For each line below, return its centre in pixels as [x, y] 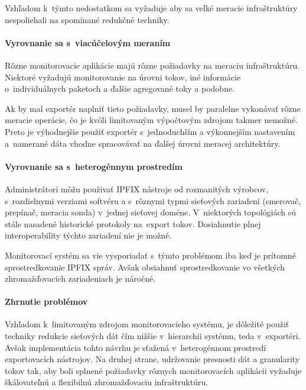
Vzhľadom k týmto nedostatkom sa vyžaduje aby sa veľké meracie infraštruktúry [151, 8]
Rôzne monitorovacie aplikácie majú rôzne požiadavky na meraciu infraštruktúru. [152, 65]
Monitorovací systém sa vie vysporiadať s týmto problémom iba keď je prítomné [150, 255]
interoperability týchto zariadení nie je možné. [88, 235]
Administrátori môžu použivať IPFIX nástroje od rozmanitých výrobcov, [137, 188]
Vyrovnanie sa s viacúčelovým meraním [88, 42]
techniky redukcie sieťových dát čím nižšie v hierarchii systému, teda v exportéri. [153, 336]
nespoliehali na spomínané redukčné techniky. [87, 19]
